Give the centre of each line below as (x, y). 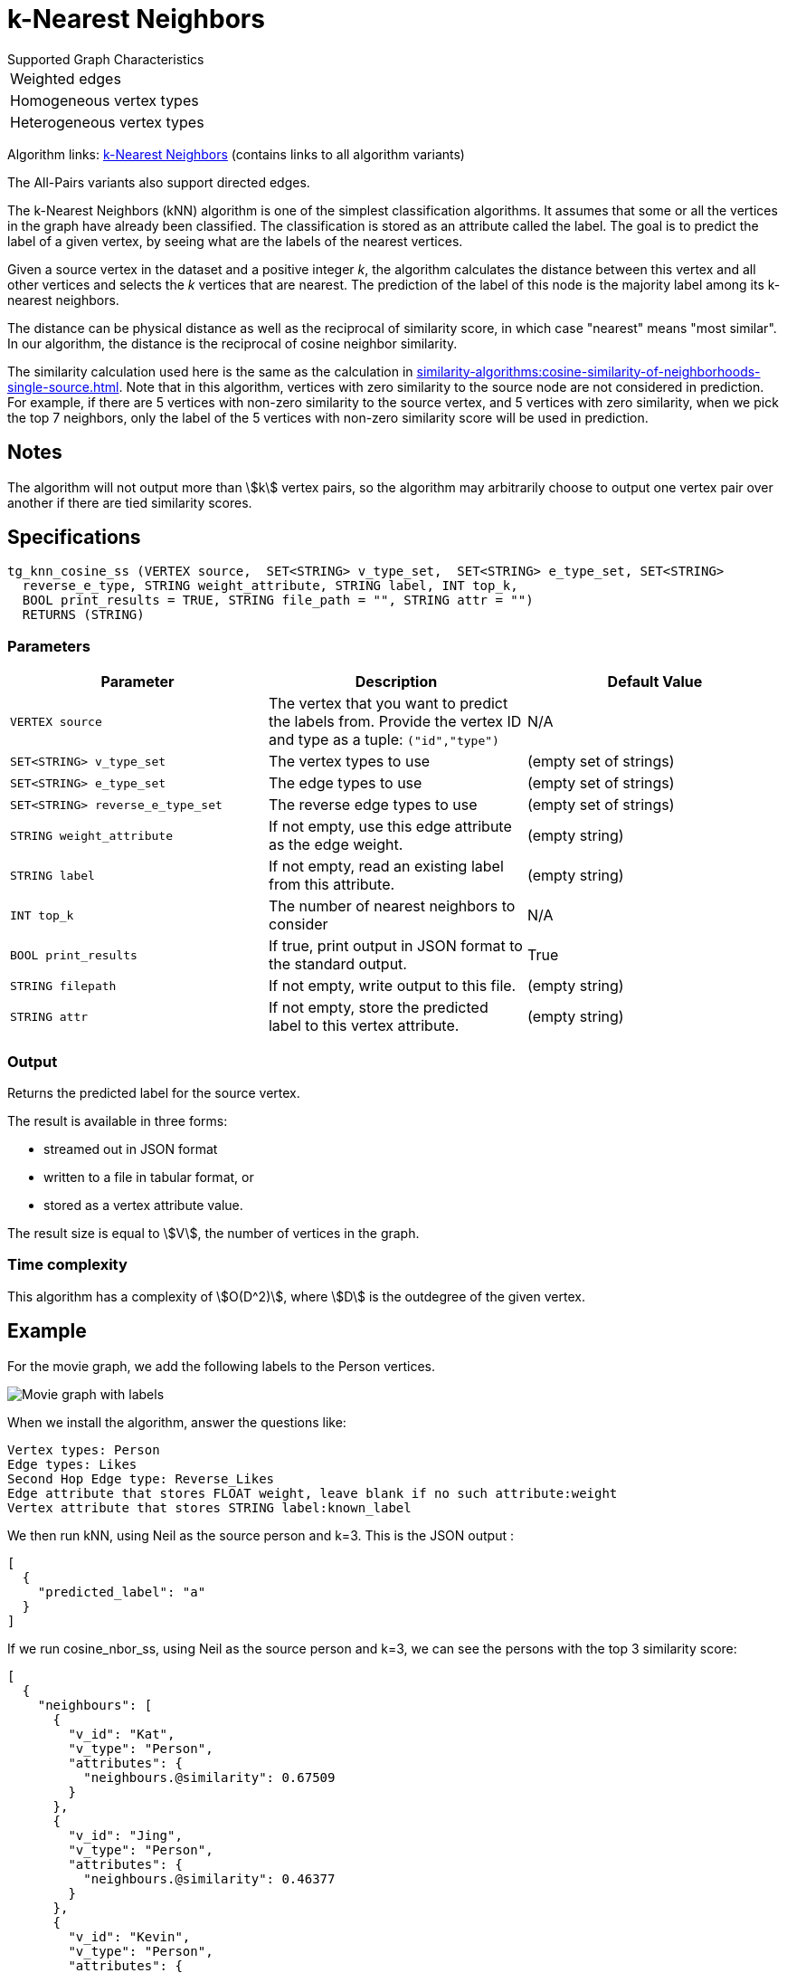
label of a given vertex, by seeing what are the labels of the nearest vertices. (235, 241)
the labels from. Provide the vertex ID (395, 722)
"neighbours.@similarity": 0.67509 (209, 1777)
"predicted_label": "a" (122, 1592)
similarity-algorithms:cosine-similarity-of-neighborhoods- (588, 371)
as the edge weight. (336, 845)
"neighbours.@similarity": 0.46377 (209, 1878)
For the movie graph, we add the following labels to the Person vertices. (222, 1366)
